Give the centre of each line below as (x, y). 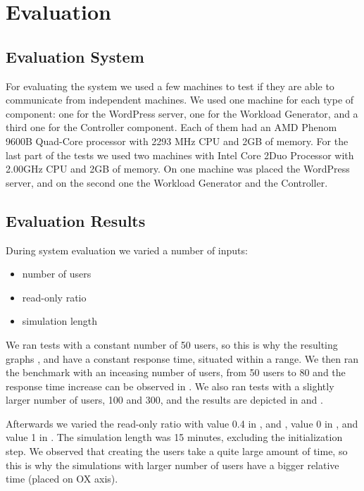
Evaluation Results (76, 220)
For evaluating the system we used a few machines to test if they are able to (170, 86)
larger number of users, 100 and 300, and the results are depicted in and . (164, 400)
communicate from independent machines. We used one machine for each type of (180, 100)
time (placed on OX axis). (62, 479)
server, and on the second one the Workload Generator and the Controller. (167, 182)
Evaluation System (75, 56)
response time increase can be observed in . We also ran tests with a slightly (170, 386)
